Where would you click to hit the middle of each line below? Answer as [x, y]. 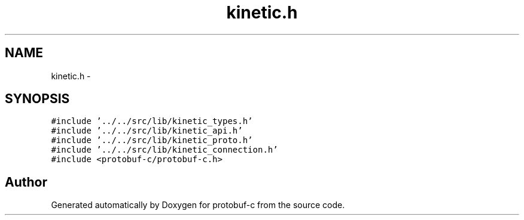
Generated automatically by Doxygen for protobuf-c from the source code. [198, 205]
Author [26, 182]
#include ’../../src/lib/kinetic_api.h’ [147, 131]
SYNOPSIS [37, 99]
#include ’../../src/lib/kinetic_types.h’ [152, 121]
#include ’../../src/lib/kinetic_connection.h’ [164, 150]
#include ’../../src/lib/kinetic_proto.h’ [152, 140]
